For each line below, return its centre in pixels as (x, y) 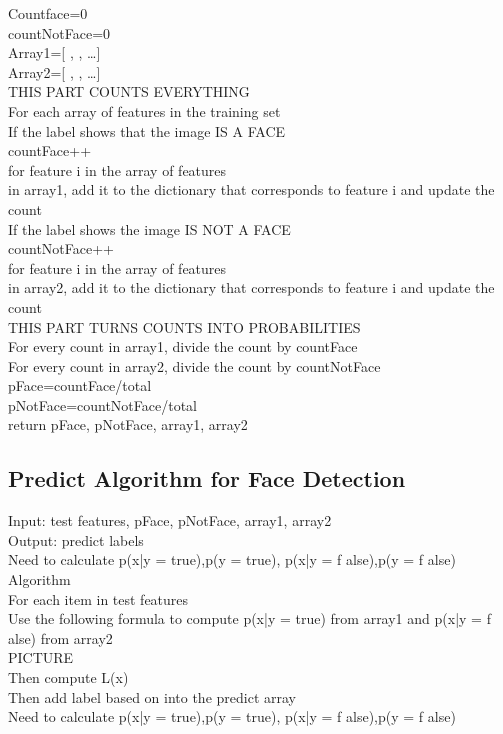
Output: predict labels (76, 539)
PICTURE (41, 657)
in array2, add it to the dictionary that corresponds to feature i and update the (251, 287)
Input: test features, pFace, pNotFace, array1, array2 (170, 520)
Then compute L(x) (68, 677)
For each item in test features (98, 598)
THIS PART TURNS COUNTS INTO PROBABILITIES (184, 326)
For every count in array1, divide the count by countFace (183, 346)
